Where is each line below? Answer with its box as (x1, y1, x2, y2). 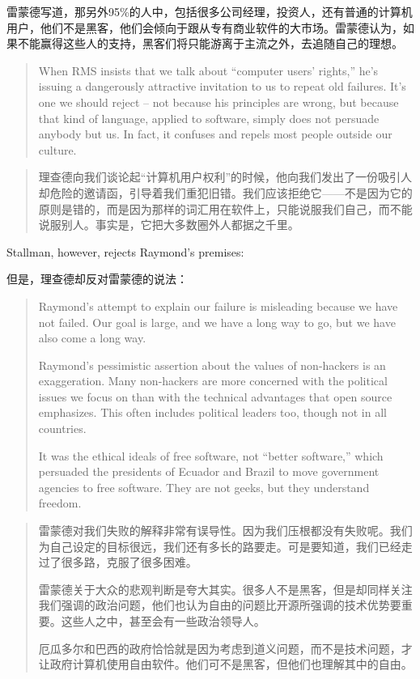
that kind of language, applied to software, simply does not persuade (38, 109, 380, 126)
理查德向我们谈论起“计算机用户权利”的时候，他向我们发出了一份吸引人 (38, 168, 413, 185)
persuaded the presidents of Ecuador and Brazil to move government (38, 463, 380, 480)
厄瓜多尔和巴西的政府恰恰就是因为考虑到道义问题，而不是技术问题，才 (38, 639, 413, 656)
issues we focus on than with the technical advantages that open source (38, 388, 392, 405)
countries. (38, 420, 87, 437)
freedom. (38, 494, 82, 511)
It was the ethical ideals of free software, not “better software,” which (38, 447, 384, 464)
